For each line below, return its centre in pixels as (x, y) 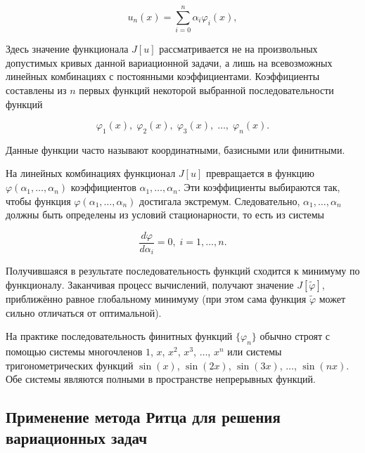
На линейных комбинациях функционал (91, 173)
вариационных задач (77, 437)
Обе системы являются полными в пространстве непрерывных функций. (161, 379)
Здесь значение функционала (67, 49)
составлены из (36, 90)
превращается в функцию (260, 173)
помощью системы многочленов (74, 351)
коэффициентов (103, 187)
